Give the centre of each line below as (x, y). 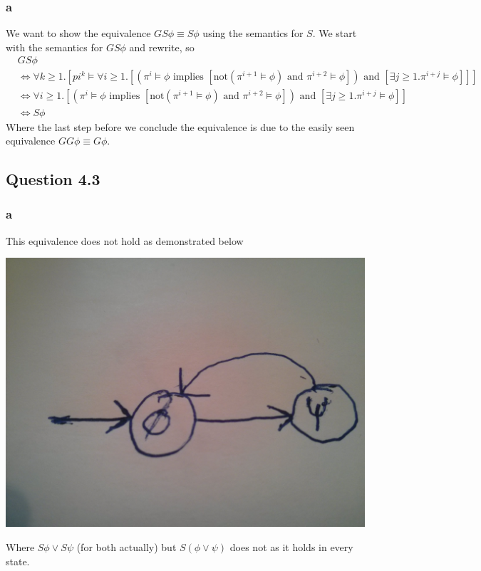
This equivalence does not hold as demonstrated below (125, 240)
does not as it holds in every (291, 546)
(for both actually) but (126, 546)
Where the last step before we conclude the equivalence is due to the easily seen (180, 126)
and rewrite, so (162, 47)
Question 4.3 (53, 179)
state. (18, 561)
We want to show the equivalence (78, 33)
